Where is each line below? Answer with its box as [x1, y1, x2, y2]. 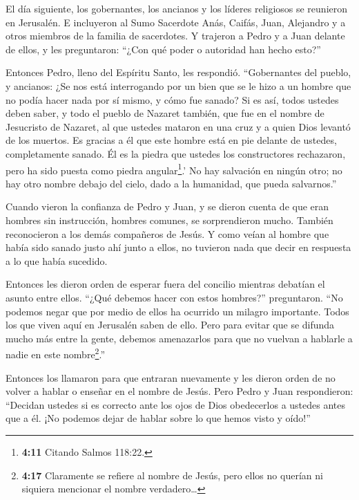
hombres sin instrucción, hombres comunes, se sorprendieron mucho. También [6, 212, 333, 227]
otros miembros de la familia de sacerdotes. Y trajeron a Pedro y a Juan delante [6, 28, 345, 43]
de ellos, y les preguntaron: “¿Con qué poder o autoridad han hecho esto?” [6, 41, 321, 56]
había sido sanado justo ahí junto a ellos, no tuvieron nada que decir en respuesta [6, 240, 351, 254]
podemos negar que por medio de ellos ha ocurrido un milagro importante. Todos [6, 304, 349, 318]
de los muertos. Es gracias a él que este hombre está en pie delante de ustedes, [6, 133, 337, 147]
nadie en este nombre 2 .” [6, 345, 106, 361]
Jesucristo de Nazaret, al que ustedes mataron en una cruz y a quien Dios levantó [6, 119, 351, 133]
